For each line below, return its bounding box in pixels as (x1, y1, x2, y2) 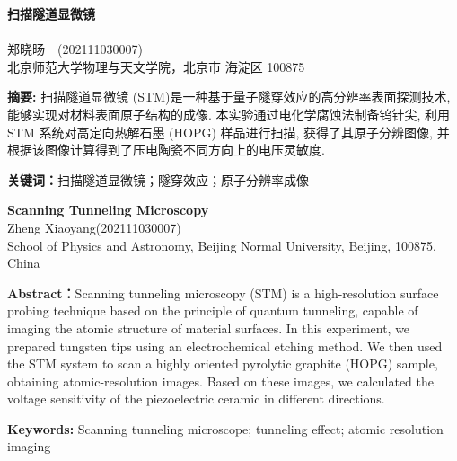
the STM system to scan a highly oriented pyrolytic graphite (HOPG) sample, (7, 354, 438, 373)
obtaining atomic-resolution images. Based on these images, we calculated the (7, 371, 435, 390)
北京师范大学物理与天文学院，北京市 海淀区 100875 (7, 57, 305, 75)
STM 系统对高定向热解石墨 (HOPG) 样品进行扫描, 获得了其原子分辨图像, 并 (7, 122, 450, 141)
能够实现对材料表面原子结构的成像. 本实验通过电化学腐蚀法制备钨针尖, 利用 (7, 104, 451, 123)
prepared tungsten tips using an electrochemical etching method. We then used (7, 336, 443, 355)
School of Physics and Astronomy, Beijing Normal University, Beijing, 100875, (7, 235, 436, 254)
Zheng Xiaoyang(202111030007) (7, 217, 181, 236)
